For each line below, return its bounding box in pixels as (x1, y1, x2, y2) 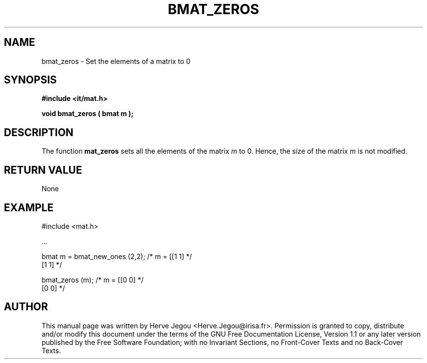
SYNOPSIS (4, 74, 57, 86)
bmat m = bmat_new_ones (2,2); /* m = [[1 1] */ (41, 252, 192, 261)
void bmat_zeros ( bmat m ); (41, 109, 134, 118)
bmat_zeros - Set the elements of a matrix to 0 (41, 57, 191, 65)
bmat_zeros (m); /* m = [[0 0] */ (41, 275, 144, 284)
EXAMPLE (4, 201, 54, 214)
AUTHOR (4, 301, 48, 313)
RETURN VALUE (4, 163, 82, 176)
